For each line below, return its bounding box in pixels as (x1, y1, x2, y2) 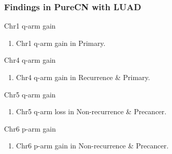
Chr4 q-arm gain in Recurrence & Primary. (16, 72, 150, 82)
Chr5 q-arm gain (4, 89, 56, 99)
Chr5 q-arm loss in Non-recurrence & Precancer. (16, 106, 166, 117)
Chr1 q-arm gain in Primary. (16, 37, 106, 48)
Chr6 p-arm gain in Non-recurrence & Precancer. (16, 140, 169, 151)
